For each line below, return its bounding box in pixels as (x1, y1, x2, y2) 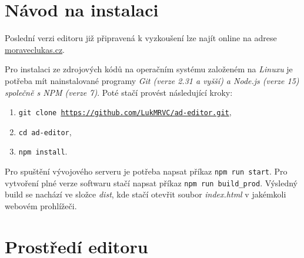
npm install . (18, 145, 68, 158)
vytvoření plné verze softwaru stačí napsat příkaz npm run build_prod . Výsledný (5, 176, 298, 189)
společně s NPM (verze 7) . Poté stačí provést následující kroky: (5, 86, 233, 98)
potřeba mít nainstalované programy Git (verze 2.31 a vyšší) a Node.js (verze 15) (5, 74, 299, 86)
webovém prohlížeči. (5, 199, 77, 212)
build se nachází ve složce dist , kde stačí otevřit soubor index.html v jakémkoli (5, 188, 286, 200)
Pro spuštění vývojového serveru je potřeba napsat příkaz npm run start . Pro (5, 165, 288, 177)
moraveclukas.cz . (5, 43, 65, 55)
